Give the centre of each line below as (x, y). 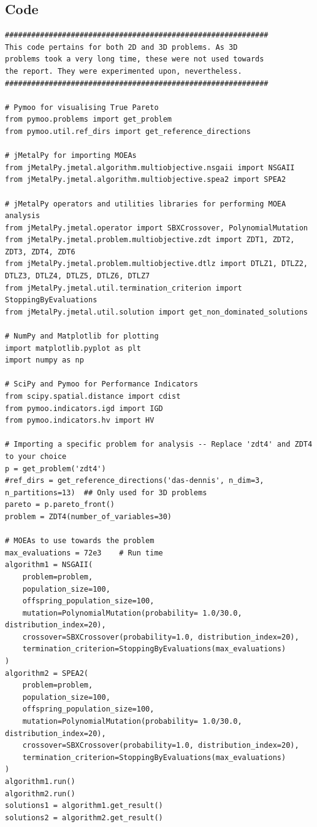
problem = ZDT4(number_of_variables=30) (89, 516)
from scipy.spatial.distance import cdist (93, 397)
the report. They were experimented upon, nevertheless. (124, 71)
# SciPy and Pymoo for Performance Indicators (101, 384)
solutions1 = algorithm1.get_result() (84, 806)
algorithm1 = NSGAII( (49, 565)
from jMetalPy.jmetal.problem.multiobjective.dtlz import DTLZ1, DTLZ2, (156, 264)
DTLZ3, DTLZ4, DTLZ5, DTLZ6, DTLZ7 (78, 276)
